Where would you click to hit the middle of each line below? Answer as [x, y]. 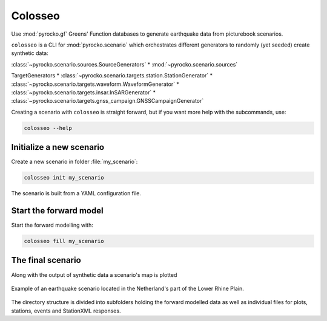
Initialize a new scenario [58, 147]
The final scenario [46, 260]
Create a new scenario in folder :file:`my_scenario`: [74, 162]
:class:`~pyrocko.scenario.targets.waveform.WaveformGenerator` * [95, 84]
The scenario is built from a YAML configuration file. [76, 193]
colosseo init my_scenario [64, 178]
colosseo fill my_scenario [64, 241]
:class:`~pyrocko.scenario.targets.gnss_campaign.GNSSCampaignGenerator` [107, 101]
